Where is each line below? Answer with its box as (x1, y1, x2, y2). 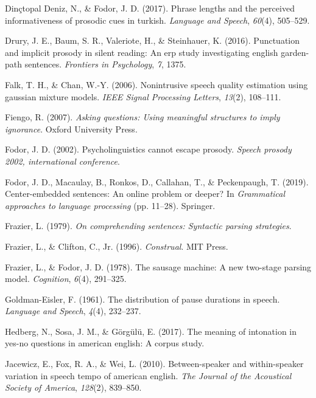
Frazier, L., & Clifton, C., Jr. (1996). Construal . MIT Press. (5, 239, 228, 252)
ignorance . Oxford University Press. (5, 122, 138, 135)
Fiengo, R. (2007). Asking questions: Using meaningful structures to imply (5, 111, 280, 123)
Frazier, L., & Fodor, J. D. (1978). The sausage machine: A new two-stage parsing (5, 260, 312, 273)
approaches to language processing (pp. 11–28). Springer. (5, 199, 216, 211)
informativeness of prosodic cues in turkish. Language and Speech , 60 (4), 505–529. (5, 13, 310, 26)
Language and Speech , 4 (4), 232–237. (5, 304, 141, 317)
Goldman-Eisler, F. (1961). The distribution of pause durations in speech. (5, 292, 280, 305)
